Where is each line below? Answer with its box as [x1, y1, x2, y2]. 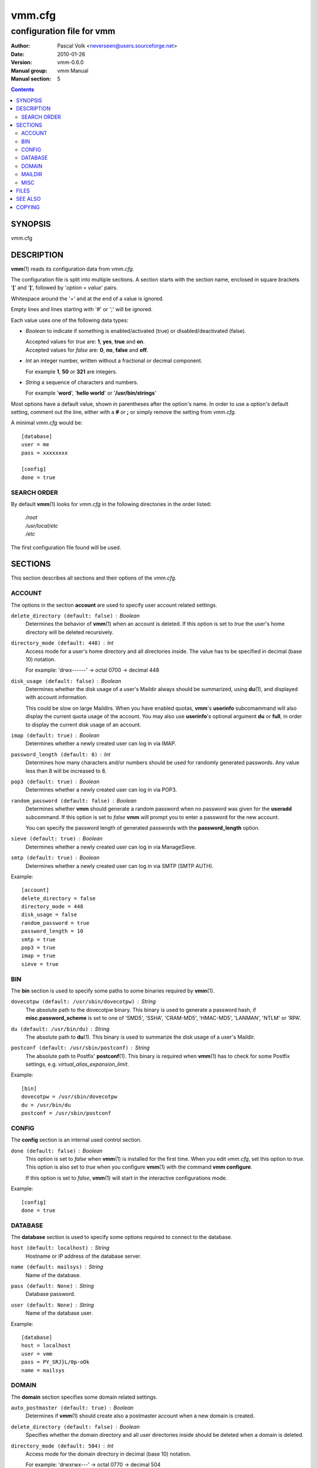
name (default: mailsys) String [11, 1263, 104, 1271]
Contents [11, 86, 35, 93]
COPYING [16, 203, 41, 211]
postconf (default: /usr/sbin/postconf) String [11, 1044, 150, 1051]
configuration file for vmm [11, 26, 116, 36]
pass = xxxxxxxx [21, 449, 68, 456]
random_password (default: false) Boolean [11, 797, 137, 804]
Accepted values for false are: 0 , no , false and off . [25, 346, 149, 353]
